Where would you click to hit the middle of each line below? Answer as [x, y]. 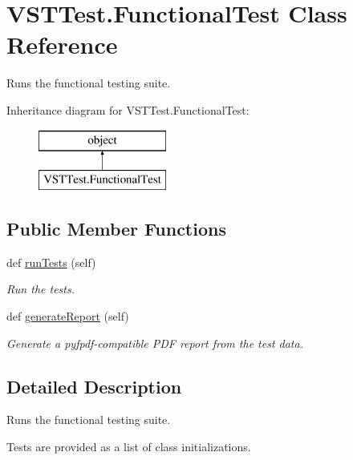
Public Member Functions [116, 229]
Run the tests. [41, 289]
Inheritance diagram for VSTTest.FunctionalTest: [128, 109]
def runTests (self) [51, 262]
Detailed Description [94, 386]
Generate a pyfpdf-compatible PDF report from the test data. [155, 343]
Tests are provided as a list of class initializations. [129, 447]
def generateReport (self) [68, 316]
